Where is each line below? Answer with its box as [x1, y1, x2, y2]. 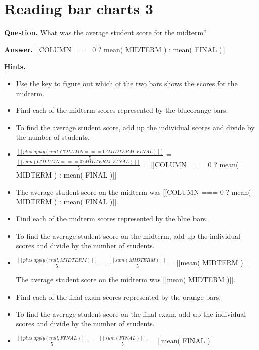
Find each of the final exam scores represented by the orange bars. [16, 291, 221, 302]
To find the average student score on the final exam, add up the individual [16, 308, 246, 319]
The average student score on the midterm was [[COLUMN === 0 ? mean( [16, 186, 251, 197]
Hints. [4, 61, 26, 72]
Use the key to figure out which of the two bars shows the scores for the [16, 78, 238, 88]
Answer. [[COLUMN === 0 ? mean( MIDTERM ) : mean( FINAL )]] [4, 44, 226, 54]
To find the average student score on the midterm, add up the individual [16, 230, 240, 241]
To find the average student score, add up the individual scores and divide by [16, 122, 255, 132]
